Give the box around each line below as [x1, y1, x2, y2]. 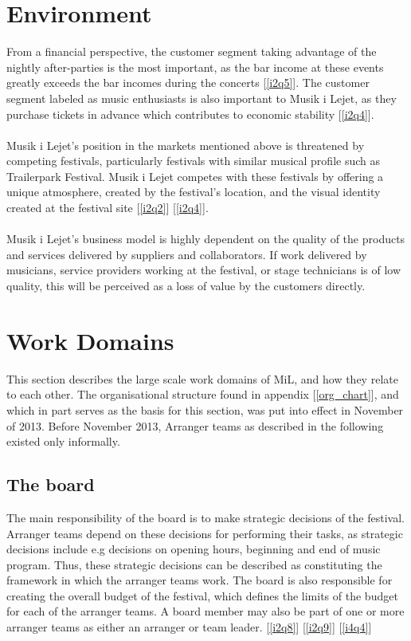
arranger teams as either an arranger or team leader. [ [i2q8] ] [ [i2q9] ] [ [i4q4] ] [6, 619, 372, 635]
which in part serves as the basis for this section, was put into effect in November [6, 401, 404, 418]
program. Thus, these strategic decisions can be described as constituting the [6, 556, 382, 572]
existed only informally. [6, 433, 120, 450]
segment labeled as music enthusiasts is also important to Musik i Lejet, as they [6, 89, 397, 106]
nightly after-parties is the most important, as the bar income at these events [6, 58, 384, 75]
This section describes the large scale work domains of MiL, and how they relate [6, 370, 398, 387]
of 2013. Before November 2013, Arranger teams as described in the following [6, 417, 384, 434]
